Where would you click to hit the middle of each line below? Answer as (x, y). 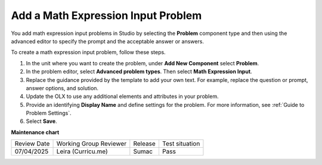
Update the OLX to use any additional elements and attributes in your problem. (122, 96)
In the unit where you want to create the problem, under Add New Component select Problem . (143, 63)
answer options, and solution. (62, 88)
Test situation (181, 144)
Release (145, 144)
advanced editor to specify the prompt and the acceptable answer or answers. (107, 41)
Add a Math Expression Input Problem (106, 15)
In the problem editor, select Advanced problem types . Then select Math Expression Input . (139, 72)
